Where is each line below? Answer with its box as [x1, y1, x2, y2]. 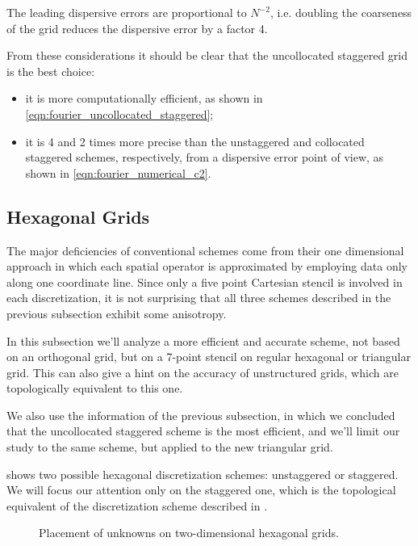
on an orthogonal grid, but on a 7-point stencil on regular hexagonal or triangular [6, 348, 411, 365]
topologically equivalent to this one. [6, 380, 183, 397]
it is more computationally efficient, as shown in [25, 90, 263, 107]
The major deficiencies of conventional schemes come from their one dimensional [6, 241, 404, 258]
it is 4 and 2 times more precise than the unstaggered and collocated [25, 132, 365, 149]
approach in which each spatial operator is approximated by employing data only [6, 258, 408, 275]
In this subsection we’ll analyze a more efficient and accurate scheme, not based [6, 332, 400, 349]
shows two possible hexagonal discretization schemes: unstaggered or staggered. [6, 465, 399, 482]
